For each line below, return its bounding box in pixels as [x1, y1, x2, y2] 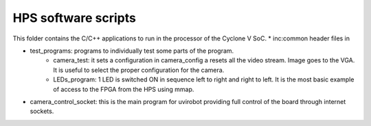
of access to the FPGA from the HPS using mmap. [53, 85, 194, 93]
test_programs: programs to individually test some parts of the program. [30, 47, 234, 55]
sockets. [30, 107, 54, 116]
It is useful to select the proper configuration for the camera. [53, 66, 225, 74]
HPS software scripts [12, 10, 137, 25]
